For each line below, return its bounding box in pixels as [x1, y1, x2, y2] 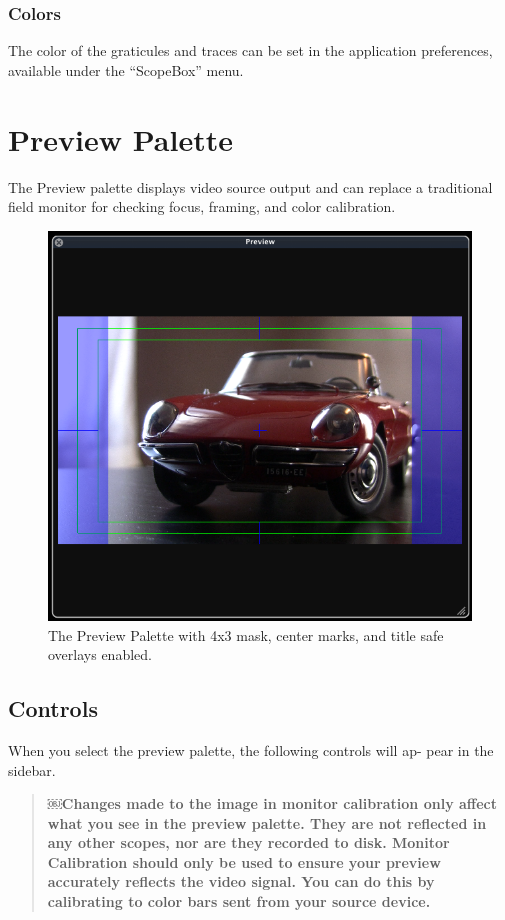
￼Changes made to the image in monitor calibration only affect [47, 793, 498, 814]
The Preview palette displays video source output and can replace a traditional [8, 176, 493, 197]
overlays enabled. [48, 644, 152, 665]
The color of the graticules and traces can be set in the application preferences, [8, 40, 493, 61]
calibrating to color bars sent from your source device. [47, 891, 431, 912]
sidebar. [8, 759, 56, 780]
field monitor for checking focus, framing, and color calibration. [8, 196, 396, 217]
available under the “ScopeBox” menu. [8, 59, 244, 80]
